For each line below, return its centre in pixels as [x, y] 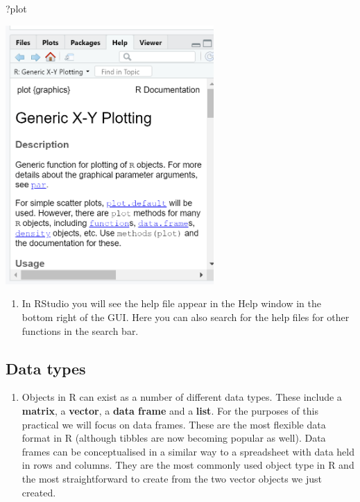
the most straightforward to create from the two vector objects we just [172, 479]
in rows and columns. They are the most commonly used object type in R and [188, 465]
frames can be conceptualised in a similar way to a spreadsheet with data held [188, 451]
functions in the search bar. [80, 330]
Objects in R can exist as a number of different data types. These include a [182, 397]
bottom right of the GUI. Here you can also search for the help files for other [186, 317]
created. [39, 492]
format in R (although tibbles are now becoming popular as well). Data [174, 438]
